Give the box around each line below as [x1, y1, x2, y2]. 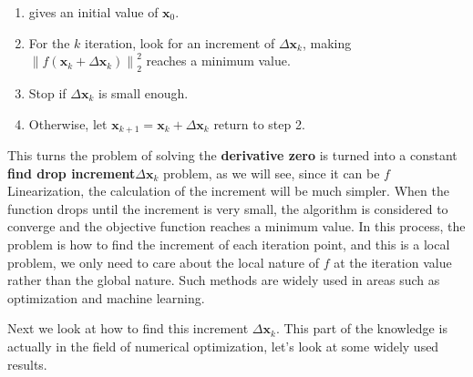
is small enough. [98, 83, 189, 102]
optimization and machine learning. [7, 288, 205, 307]
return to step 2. [213, 114, 305, 133]
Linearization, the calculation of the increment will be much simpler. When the [7, 181, 449, 200]
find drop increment [7, 163, 136, 182]
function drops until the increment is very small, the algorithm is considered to [7, 199, 448, 218]
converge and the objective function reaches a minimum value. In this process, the [7, 217, 466, 236]
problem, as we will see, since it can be [162, 163, 380, 182]
